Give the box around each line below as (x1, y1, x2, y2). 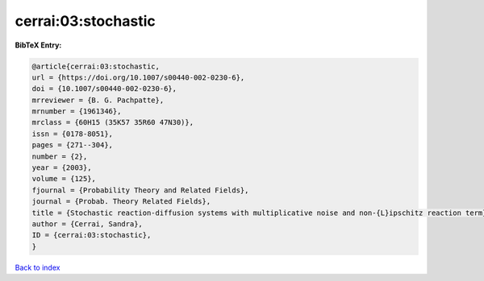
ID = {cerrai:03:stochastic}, (31, 230, 152, 240)
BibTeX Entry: (15, 40, 62, 50)
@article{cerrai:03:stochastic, (31, 61, 161, 71)
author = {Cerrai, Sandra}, (31, 220, 143, 229)
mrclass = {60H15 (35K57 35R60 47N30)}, (31, 118, 194, 127)
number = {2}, (31, 151, 88, 161)
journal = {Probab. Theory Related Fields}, (31, 197, 211, 206)
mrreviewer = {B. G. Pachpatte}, (31, 95, 165, 105)
